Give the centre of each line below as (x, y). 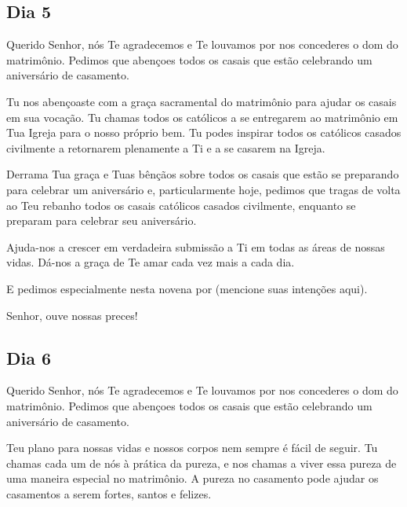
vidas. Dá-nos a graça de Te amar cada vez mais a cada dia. (151, 262)
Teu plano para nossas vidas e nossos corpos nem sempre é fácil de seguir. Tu (192, 448)
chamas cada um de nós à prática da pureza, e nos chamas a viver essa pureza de (202, 463)
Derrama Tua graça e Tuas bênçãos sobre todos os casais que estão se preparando (203, 174)
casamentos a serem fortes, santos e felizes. (109, 493)
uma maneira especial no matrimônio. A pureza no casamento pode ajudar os (193, 478)
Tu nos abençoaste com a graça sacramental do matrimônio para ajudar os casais (202, 101)
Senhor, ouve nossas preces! (72, 315)
